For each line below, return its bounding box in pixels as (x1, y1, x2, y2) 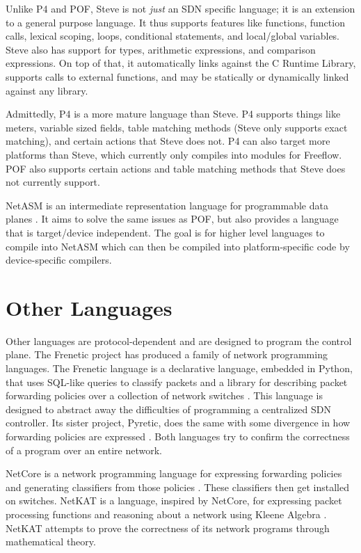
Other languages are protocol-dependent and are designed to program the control (6, 333, 352, 348)
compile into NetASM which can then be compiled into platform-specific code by (6, 239, 350, 253)
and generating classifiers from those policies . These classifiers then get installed (6, 479, 350, 494)
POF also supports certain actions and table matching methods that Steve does (6, 161, 346, 175)
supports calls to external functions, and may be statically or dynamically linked (6, 69, 349, 83)
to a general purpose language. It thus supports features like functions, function (6, 15, 345, 29)
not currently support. (6, 175, 100, 189)
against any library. (6, 83, 88, 97)
